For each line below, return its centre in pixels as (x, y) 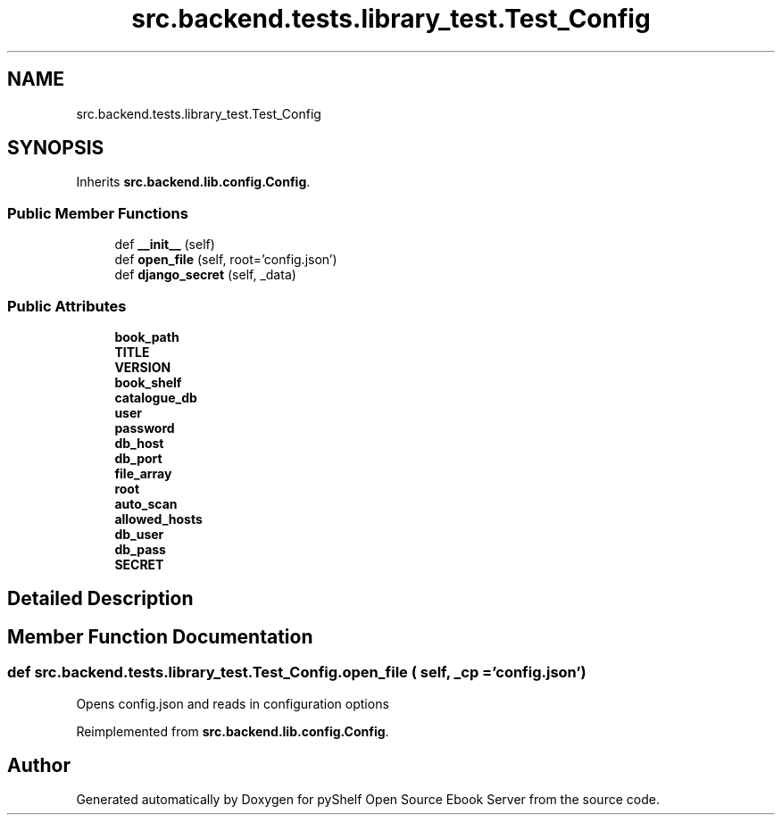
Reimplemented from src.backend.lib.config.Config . (233, 731)
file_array (143, 473)
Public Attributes (67, 306)
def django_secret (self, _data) (205, 275)
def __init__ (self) (165, 245)
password (145, 428)
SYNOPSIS (56, 148)
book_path (147, 336)
